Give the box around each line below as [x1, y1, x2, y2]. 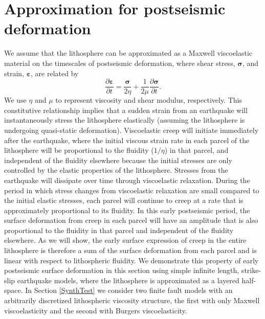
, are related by [31, 67, 79, 78]
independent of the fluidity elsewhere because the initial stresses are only [4, 154, 232, 165]
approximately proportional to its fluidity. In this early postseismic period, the [4, 204, 250, 215]
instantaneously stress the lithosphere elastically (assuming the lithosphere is [4, 115, 245, 125]
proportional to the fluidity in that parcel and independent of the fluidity [4, 224, 234, 235]
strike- [241, 265, 261, 276]
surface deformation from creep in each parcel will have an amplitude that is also [4, 215, 258, 225]
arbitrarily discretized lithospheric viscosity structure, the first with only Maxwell [4, 295, 260, 306]
